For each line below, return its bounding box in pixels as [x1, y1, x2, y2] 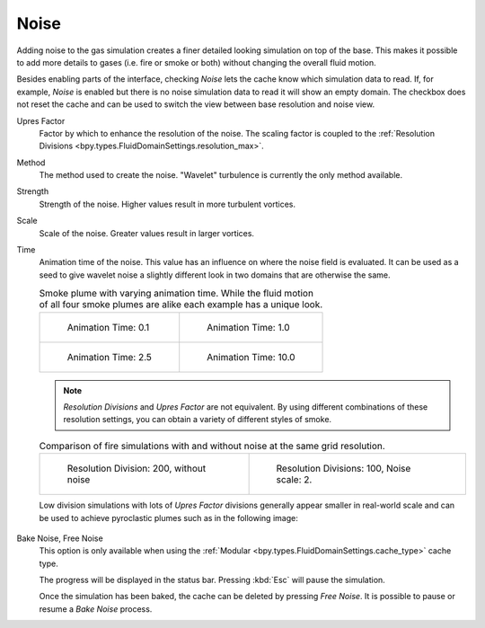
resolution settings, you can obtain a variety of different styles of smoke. [63, 414, 332, 425]
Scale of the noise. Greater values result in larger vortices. [39, 227, 255, 238]
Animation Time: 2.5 [66, 350, 153, 363]
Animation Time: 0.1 [66, 321, 150, 333]
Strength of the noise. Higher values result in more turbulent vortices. [39, 199, 296, 209]
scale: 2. [276, 473, 313, 486]
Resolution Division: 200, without [66, 463, 207, 475]
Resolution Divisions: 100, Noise [276, 463, 411, 475]
